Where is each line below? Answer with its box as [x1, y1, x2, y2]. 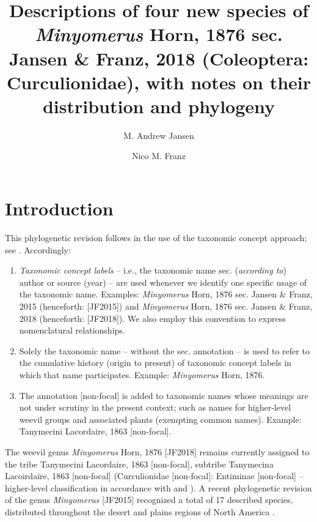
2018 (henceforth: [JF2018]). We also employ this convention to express [19, 311, 286, 324]
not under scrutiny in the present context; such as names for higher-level [19, 401, 291, 414]
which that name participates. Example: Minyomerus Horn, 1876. [19, 368, 265, 381]
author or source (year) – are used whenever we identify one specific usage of [19, 275, 307, 288]
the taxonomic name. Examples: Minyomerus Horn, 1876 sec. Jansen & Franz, [19, 288, 313, 300]
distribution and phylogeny [42, 93, 275, 118]
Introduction [5, 196, 114, 221]
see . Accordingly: [5, 243, 71, 256]
